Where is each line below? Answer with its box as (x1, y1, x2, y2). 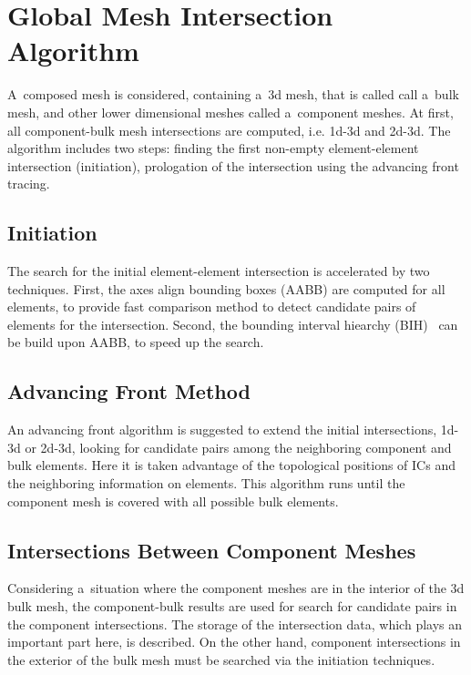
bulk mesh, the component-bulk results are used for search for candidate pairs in (7, 597, 457, 616)
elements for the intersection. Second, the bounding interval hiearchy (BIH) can (7, 314, 458, 333)
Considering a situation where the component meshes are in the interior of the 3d (7, 578, 465, 598)
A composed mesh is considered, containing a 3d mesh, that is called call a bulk (7, 85, 459, 104)
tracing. (7, 174, 50, 193)
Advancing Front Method (7, 377, 251, 405)
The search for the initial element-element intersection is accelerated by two (7, 261, 430, 281)
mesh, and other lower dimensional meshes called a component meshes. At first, (7, 102, 454, 121)
